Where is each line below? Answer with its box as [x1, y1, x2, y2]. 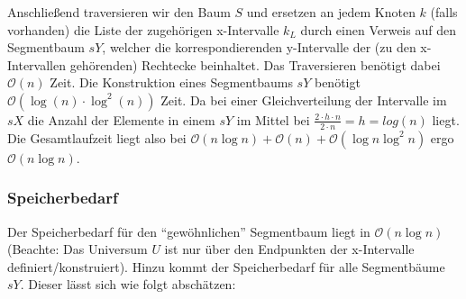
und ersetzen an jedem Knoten [246, 3, 416, 21]
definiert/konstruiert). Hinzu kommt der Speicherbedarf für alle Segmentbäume [7, 257, 445, 276]
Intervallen [7, 55, 66, 74]
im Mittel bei [236, 110, 310, 129]
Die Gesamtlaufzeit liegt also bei [7, 128, 187, 147]
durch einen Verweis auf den [300, 20, 456, 39]
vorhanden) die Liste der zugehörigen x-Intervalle [7, 20, 279, 39]
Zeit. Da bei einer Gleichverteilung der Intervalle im [160, 90, 447, 109]
